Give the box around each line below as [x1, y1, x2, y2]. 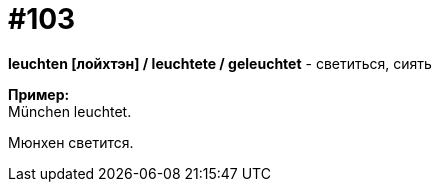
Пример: [8, 85, 70, 103]
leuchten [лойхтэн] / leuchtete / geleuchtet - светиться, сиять [8, 54, 432, 72]
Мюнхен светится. [8, 133, 134, 151]
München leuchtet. [8, 102, 132, 120]
